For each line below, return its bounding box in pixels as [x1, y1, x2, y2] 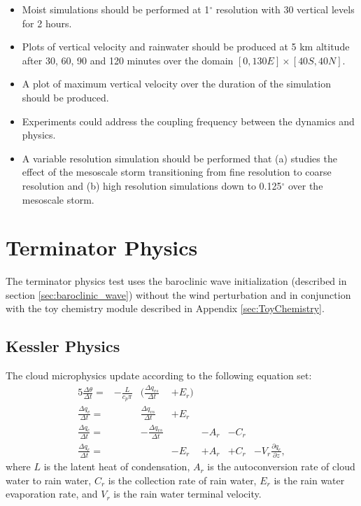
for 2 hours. [22, 15, 72, 30]
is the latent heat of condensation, [43, 459, 190, 474]
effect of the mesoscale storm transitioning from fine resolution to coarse [22, 164, 332, 179]
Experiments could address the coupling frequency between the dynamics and [22, 113, 355, 128]
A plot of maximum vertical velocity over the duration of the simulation [22, 76, 331, 91]
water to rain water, [6, 472, 92, 487]
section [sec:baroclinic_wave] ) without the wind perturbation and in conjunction [6, 287, 351, 302]
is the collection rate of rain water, [108, 472, 257, 487]
